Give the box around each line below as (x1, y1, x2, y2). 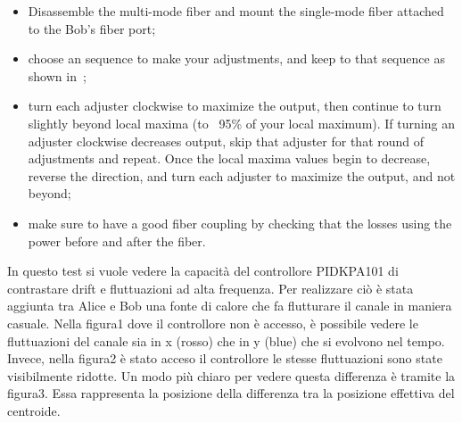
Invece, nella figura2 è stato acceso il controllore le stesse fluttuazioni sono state (7, 349, 442, 368)
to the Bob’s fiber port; (28, 19, 156, 37)
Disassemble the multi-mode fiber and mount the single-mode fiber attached (28, 2, 444, 20)
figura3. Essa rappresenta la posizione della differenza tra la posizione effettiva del (7, 384, 455, 402)
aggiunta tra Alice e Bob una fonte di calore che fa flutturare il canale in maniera (7, 296, 452, 315)
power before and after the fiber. (28, 231, 206, 250)
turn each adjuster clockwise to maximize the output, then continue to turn (28, 96, 441, 115)
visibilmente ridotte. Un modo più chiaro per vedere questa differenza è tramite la (7, 366, 456, 385)
